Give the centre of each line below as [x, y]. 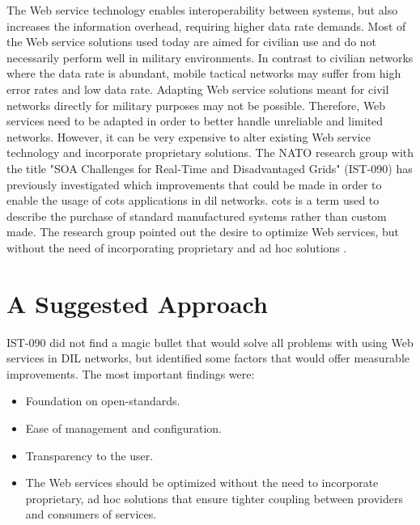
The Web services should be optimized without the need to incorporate [202, 483]
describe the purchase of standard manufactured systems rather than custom [197, 216]
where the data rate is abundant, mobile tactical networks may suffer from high [204, 73]
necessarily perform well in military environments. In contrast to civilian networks [210, 57]
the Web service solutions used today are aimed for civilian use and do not [192, 42]
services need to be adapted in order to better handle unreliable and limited [195, 121]
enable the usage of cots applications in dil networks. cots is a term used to [193, 200]
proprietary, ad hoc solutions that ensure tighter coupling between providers [214, 498]
